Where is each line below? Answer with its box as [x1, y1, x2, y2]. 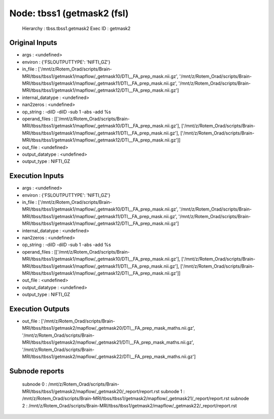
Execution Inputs [9, 171, 64, 180]
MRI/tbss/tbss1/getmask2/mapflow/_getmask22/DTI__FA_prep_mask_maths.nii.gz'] [22, 353, 196, 360]
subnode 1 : [160, 388, 185, 394]
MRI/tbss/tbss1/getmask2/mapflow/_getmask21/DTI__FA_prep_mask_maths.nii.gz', [22, 339, 194, 345]
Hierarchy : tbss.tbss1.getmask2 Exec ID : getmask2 [22, 25, 131, 31]
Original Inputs [9, 39, 57, 47]
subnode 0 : [22, 381, 48, 388]
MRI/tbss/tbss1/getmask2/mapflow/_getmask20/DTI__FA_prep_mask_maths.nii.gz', [22, 325, 195, 331]
